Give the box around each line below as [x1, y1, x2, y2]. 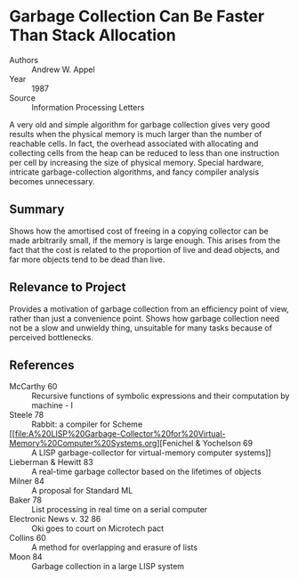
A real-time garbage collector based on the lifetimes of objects [31, 466, 262, 478]
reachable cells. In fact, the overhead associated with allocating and [9, 138, 259, 149]
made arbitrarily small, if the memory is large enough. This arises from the [9, 234, 281, 246]
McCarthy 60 [9, 381, 58, 392]
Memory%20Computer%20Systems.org [9, 438, 157, 449]
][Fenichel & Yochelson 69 [157, 438, 254, 449]
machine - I [31, 400, 74, 411]
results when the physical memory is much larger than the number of [9, 128, 262, 139]
